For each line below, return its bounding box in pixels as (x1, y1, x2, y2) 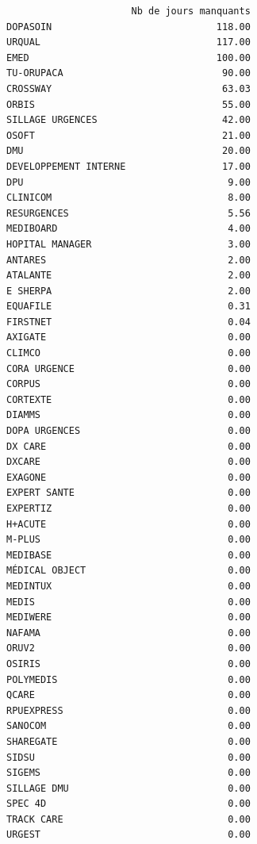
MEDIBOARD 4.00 (6, 223, 251, 235)
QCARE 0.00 (6, 689, 251, 701)
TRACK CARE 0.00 (6, 813, 251, 825)
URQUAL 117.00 (6, 36, 251, 48)
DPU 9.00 (6, 176, 251, 188)
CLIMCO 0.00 (6, 347, 251, 359)
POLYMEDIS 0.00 (6, 673, 251, 685)
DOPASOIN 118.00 (6, 21, 251, 33)
